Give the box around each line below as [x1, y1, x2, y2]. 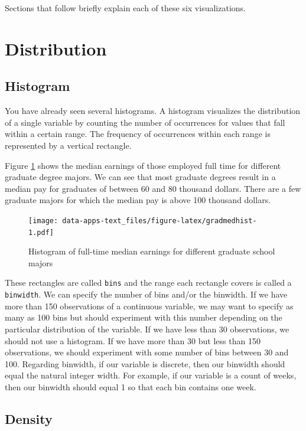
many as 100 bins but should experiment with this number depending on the [5, 311, 282, 324]
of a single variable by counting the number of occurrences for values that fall [5, 116, 285, 128]
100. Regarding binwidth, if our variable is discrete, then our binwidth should [5, 357, 285, 370]
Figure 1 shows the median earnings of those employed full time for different [5, 159, 281, 171]
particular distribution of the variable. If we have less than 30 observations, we [5, 322, 289, 335]
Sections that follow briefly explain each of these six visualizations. [5, 2, 246, 14]
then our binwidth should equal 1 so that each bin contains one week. [5, 380, 256, 393]
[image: [28, 216, 58, 225]
